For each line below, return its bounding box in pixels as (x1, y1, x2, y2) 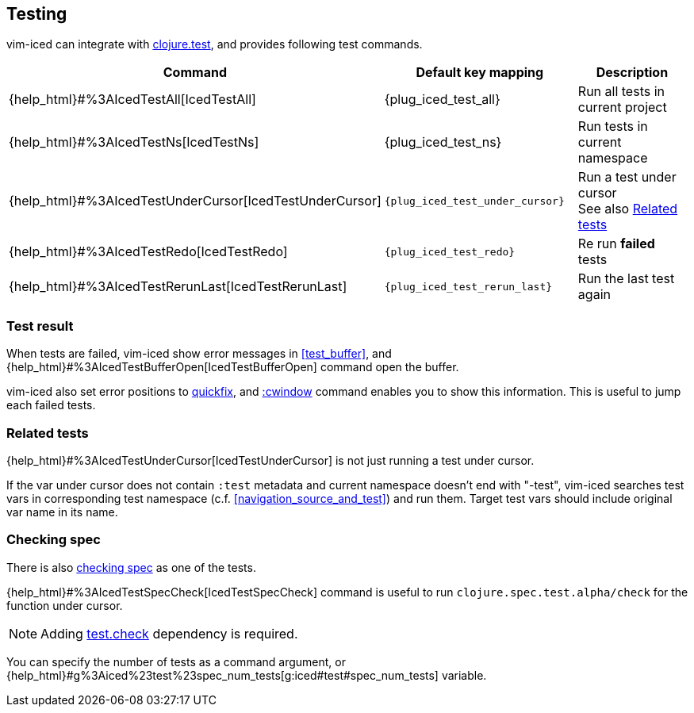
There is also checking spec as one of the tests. (6, 560, 256, 574)
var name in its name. (6, 504, 118, 519)
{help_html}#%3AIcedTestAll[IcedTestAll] (9, 91, 256, 108)
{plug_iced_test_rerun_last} (384, 280, 553, 293)
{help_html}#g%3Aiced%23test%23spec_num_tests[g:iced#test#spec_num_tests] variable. (6, 668, 487, 682)
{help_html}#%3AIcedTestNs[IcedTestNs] (9, 134, 259, 151)
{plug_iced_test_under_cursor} (384, 194, 565, 207)
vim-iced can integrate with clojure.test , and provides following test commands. (6, 37, 423, 52)
